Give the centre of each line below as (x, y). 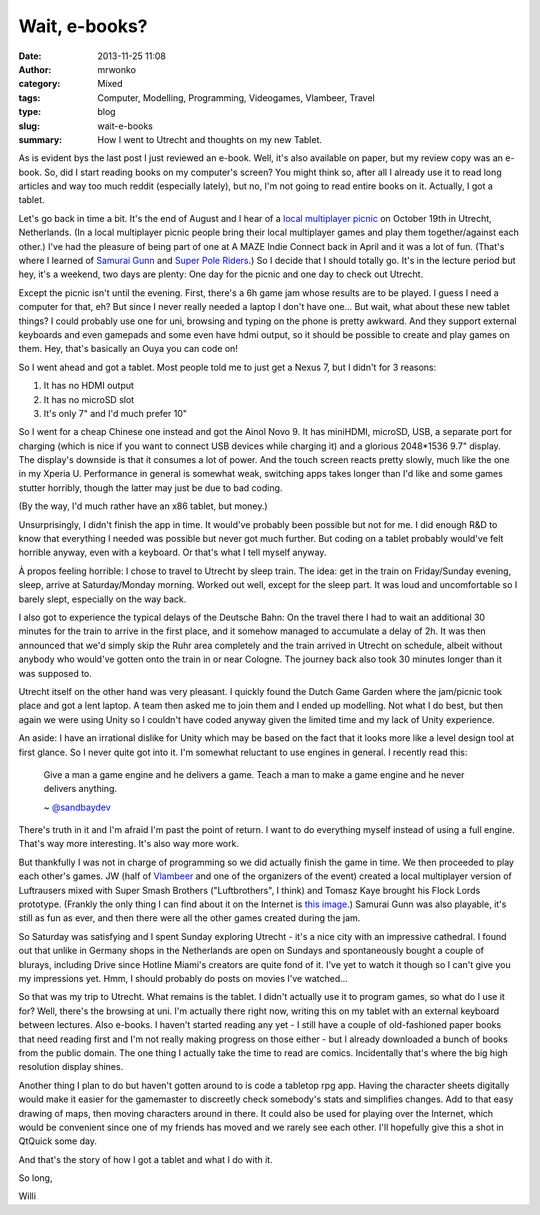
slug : (29, 126)
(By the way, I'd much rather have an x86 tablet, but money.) (143, 506)
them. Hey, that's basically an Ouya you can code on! (128, 349)
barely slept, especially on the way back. (102, 599)
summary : (40, 139)
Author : (35, 69)
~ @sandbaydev (77, 807)
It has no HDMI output (89, 386)
